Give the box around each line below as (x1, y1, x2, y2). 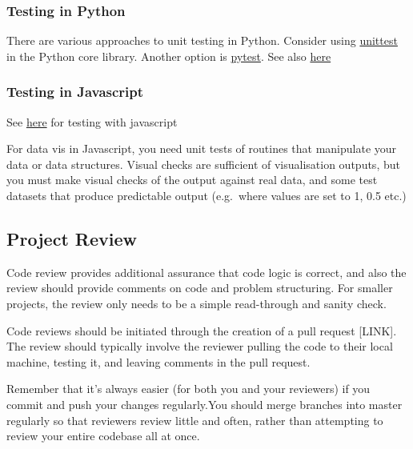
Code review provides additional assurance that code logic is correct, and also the (6, 263, 407, 280)
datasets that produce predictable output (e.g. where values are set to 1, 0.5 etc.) (6, 187, 407, 203)
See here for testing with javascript (6, 113, 178, 130)
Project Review (6, 226, 137, 251)
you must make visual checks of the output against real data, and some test (6, 171, 378, 188)
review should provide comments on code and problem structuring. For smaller (6, 279, 393, 296)
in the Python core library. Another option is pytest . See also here (6, 47, 331, 64)
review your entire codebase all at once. (6, 427, 200, 444)
